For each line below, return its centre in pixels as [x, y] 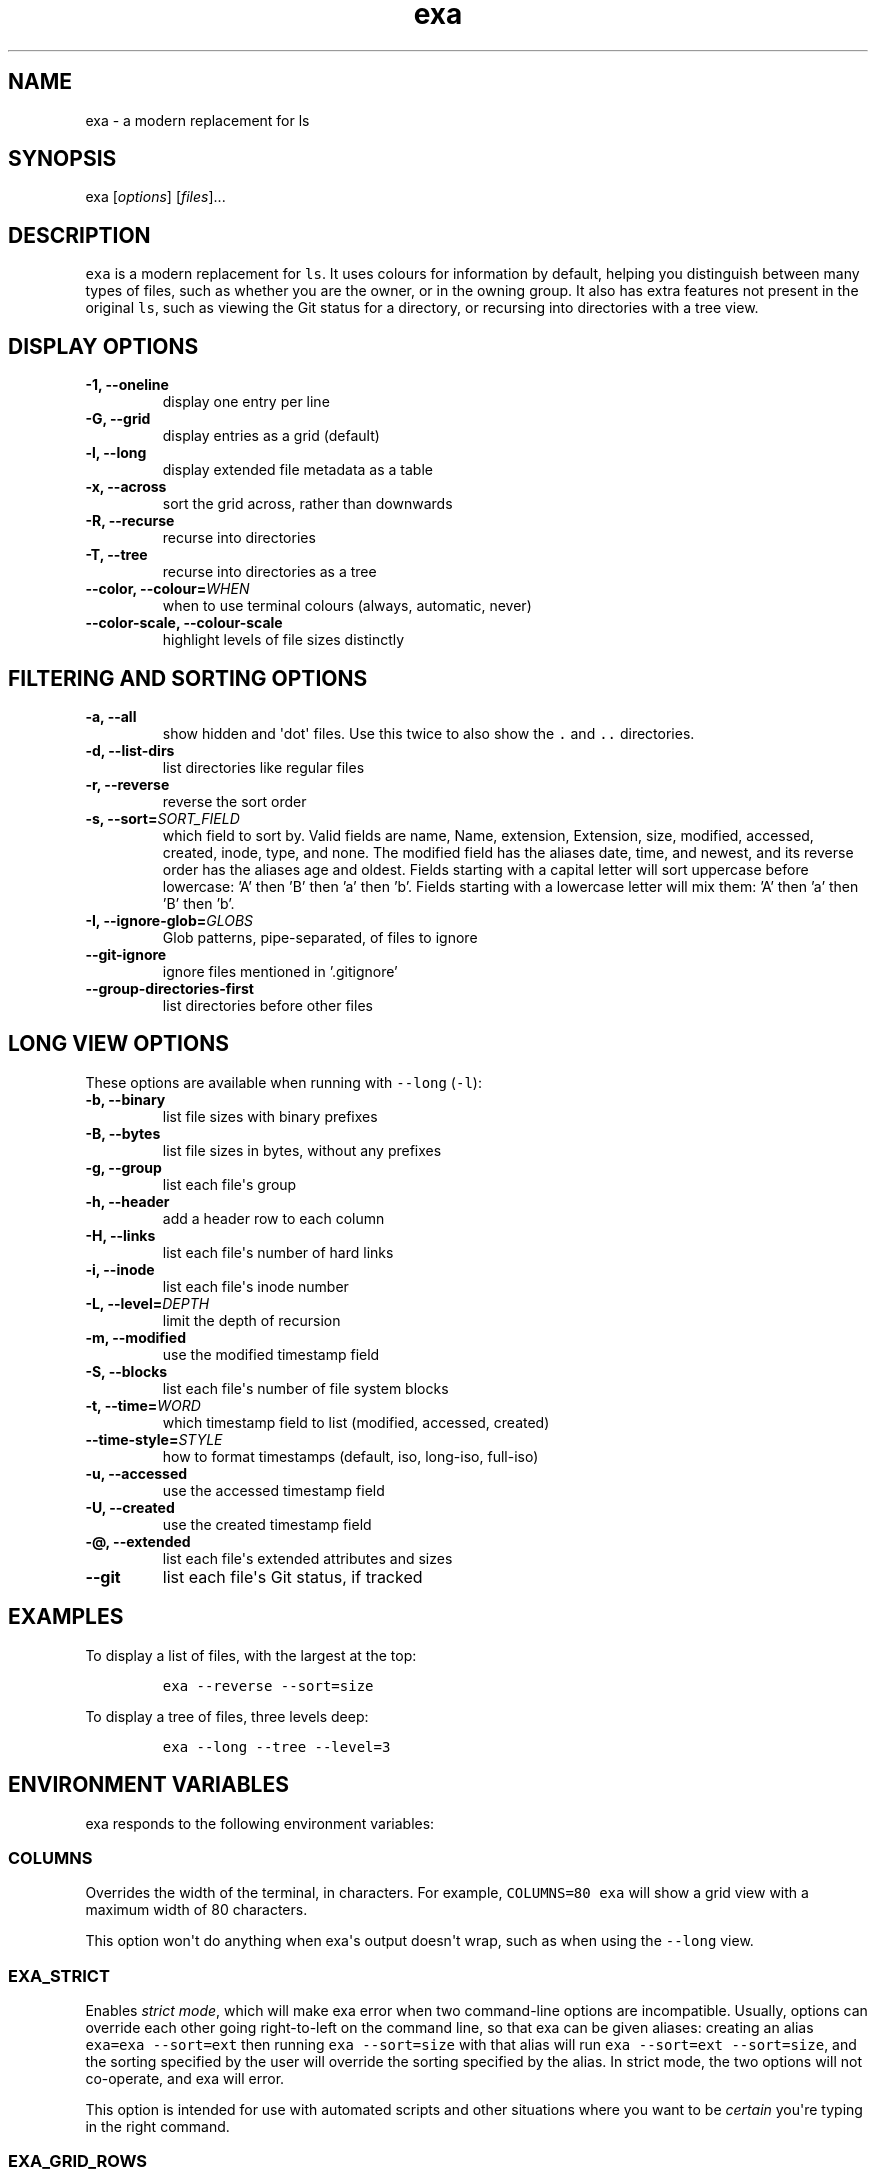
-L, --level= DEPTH [147, 1303]
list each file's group [229, 1184]
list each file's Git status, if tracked [292, 1576]
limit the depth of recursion [251, 1320]
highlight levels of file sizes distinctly [283, 640]
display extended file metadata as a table [297, 470]
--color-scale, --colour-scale [184, 623]
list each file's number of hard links [278, 1252]
